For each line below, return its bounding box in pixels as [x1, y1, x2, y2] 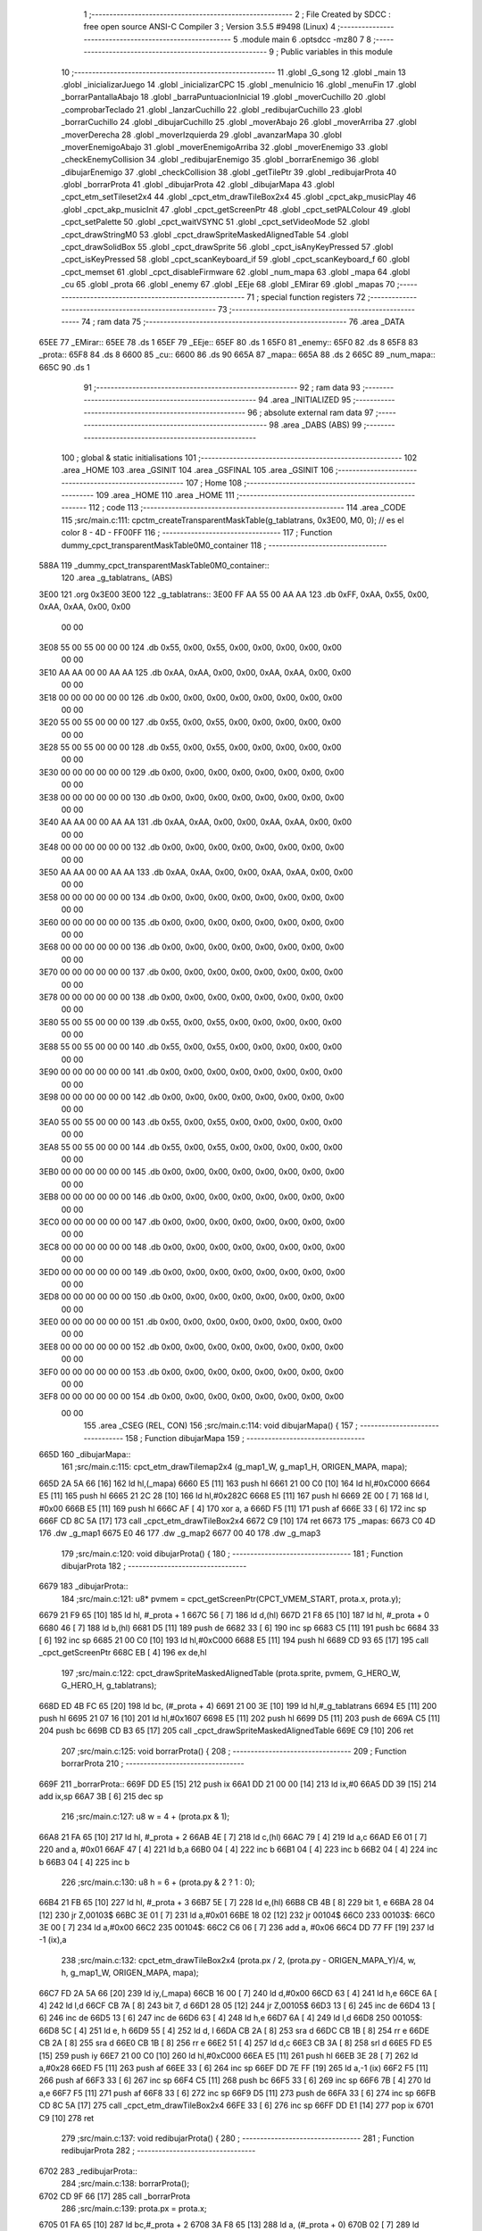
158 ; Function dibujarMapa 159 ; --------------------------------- [125, 1432, 366, 1443]
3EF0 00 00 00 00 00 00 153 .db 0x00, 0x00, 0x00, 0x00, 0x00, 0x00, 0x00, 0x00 [38, 1366, 344, 1377]
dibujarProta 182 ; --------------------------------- [61, 1561, 247, 1572]
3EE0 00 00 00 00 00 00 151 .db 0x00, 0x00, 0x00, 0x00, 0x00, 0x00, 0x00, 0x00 [38, 1316, 343, 1327]
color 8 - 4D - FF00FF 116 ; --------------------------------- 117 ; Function [61, 527, 333, 538]
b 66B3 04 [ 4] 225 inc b [38, 1856, 130, 1867]
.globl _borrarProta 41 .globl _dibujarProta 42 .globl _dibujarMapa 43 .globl [61, 179, 335, 190]
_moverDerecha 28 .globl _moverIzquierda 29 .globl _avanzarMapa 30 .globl [61, 129, 343, 140]
